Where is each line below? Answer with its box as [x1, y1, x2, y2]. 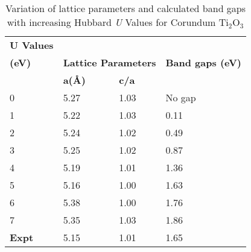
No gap [165, 90, 196, 104]
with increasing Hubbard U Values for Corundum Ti [7, 15, 229, 29]
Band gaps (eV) [165, 55, 241, 69]
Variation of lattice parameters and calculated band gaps [5, 1, 246, 15]
